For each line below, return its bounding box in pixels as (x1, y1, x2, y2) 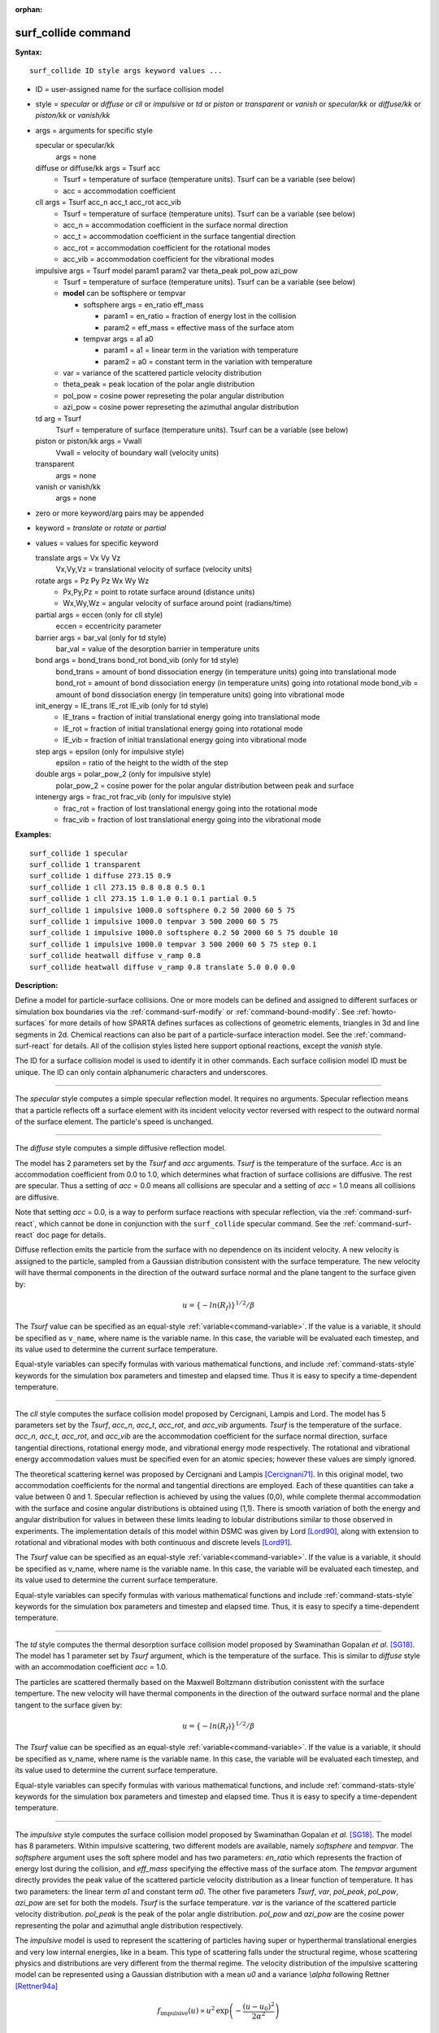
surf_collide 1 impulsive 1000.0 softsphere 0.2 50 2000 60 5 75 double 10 (29, 928, 338, 938)
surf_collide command (15, 25, 131, 40)
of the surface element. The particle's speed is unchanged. (15, 1117, 214, 1126)
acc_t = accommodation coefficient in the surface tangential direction (63, 232, 296, 242)
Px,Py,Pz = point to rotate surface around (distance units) (63, 587, 255, 597)
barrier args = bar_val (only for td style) (35, 633, 167, 642)
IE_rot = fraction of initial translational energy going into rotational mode (63, 724, 304, 734)
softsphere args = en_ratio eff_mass (83, 299, 204, 309)
